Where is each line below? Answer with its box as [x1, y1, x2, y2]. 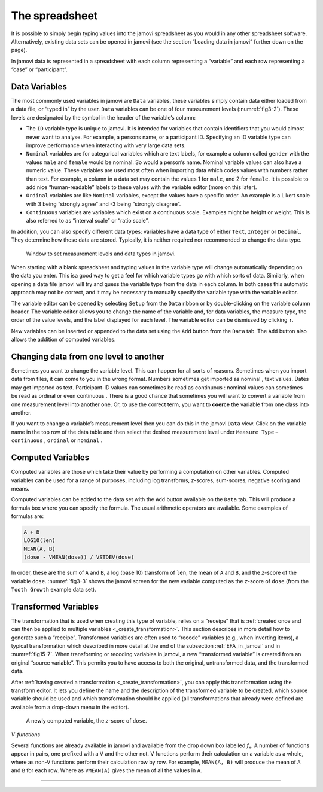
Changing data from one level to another [11, 351, 164, 361]
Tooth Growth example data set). [11, 586, 96, 593]
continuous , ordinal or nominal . [11, 437, 103, 444]
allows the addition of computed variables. [11, 336, 116, 343]
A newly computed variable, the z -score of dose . [26, 717, 147, 724]
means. [11, 485, 30, 492]
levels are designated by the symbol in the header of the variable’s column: [11, 114, 196, 121]
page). [11, 47, 28, 54]
